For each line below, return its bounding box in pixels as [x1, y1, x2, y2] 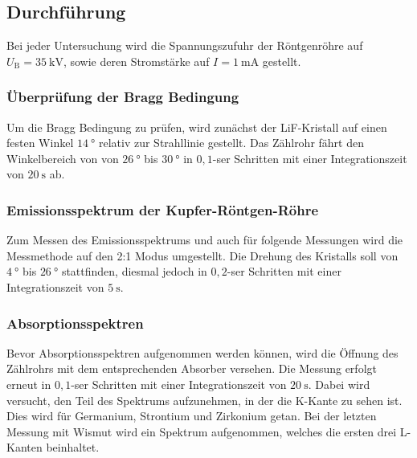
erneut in [6, 375, 51, 392]
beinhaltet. [46, 439, 100, 456]
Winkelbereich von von [6, 149, 119, 166]
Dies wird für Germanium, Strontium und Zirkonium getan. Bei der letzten [6, 407, 377, 424]
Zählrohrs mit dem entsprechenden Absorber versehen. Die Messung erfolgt [6, 360, 377, 377]
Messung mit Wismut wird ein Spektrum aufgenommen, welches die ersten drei [6, 423, 397, 440]
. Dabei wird [308, 375, 370, 392]
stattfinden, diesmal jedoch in [61, 263, 207, 280]
